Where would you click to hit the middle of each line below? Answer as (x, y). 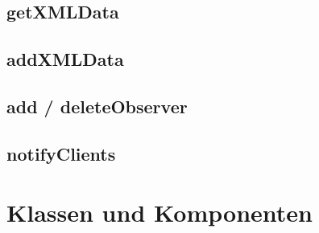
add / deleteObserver (97, 106)
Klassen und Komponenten (159, 213)
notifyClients (61, 153)
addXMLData (65, 59)
